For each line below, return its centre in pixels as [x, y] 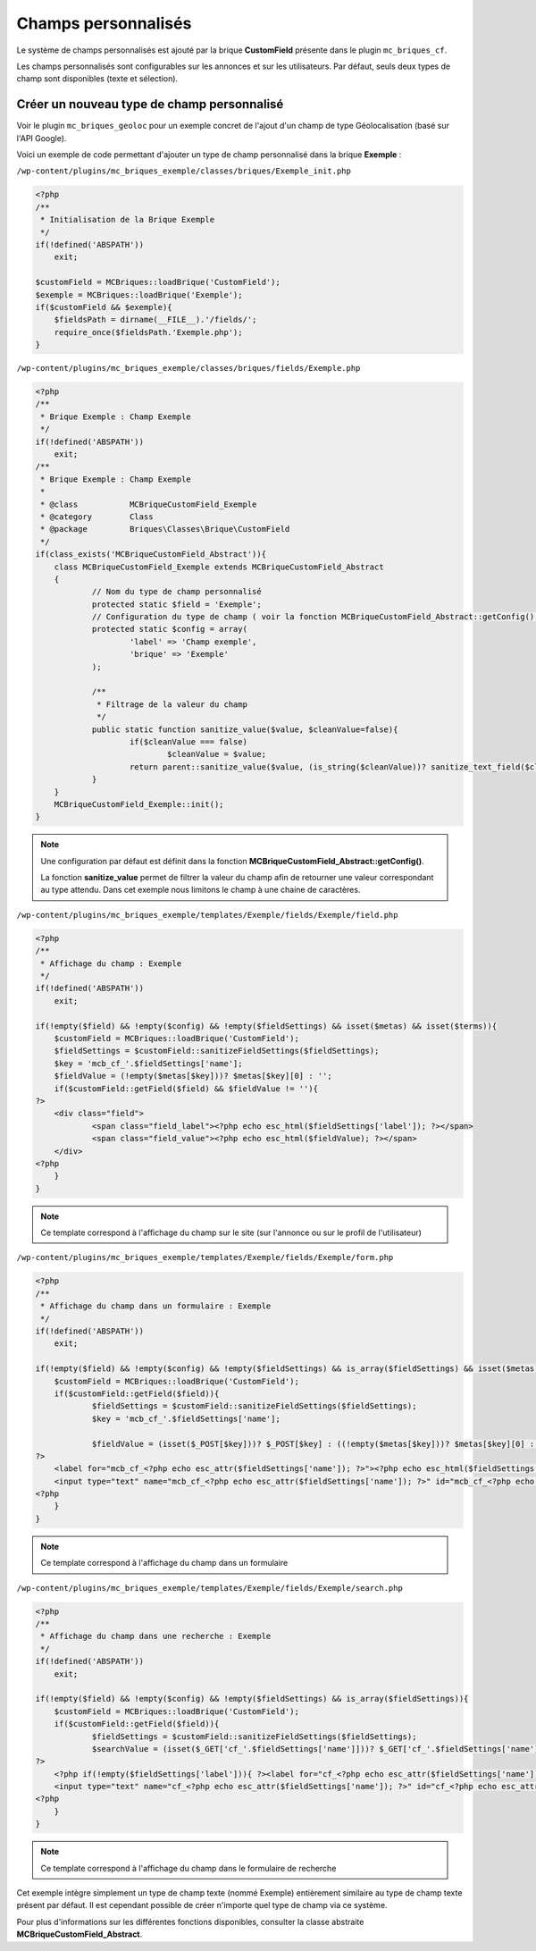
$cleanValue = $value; [217, 754]
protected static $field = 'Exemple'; [177, 604]
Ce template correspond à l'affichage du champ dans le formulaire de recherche [188, 1868]
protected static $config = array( [169, 629]
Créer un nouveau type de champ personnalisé [150, 104]
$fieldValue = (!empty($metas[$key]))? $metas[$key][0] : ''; [193, 1076]
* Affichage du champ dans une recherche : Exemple [156, 1636]
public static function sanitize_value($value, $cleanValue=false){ [245, 729]
